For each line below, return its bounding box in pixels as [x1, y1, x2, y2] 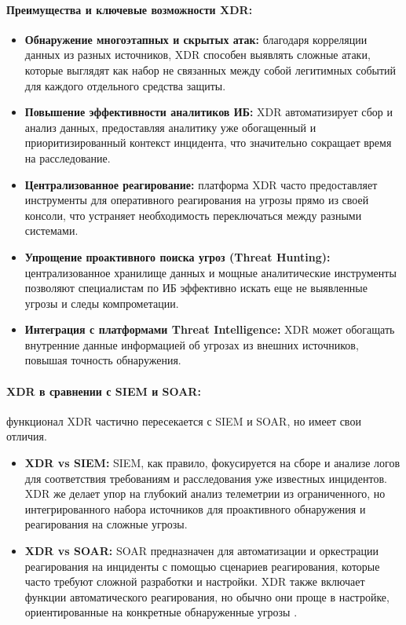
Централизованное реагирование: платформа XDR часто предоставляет [24, 176, 378, 192]
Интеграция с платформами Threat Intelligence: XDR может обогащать [24, 321, 395, 338]
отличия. [6, 428, 47, 444]
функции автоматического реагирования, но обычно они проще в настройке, [24, 588, 390, 605]
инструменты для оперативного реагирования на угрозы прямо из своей [24, 192, 369, 208]
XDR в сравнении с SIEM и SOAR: [6, 382, 201, 399]
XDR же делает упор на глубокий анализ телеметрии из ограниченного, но [24, 485, 386, 502]
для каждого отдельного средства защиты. [24, 77, 226, 93]
